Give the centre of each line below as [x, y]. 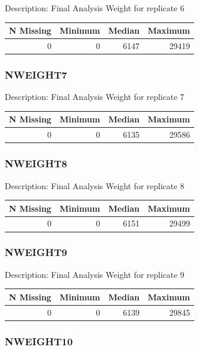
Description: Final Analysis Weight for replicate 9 [95, 274]
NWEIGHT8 [36, 163]
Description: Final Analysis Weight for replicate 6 [95, 8]
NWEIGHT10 [39, 341]
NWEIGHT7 [36, 74]
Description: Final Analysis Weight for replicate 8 [95, 185]
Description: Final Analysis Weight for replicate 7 [95, 97]
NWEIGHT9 [36, 252]
